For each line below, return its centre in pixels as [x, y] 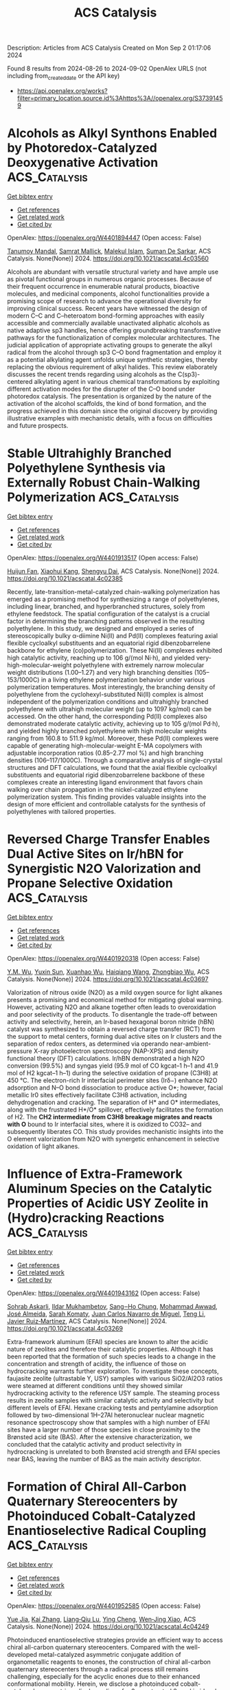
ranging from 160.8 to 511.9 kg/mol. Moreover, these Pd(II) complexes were [113, 738]
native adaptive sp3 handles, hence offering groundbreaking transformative [114, 330]
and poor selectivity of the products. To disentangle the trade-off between [112, 1014]
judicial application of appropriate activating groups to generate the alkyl [110, 345]
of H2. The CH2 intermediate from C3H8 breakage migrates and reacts [110, 1117]
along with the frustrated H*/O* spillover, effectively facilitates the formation [115, 1109]
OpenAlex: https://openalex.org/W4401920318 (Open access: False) [104, 958]
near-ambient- [191, 1043]
